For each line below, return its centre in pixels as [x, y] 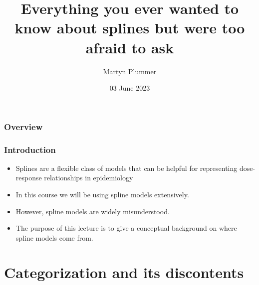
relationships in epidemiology [89, 178]
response [29, 178]
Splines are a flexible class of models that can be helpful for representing [127, 168]
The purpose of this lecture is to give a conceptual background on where [126, 228]
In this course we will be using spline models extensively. [102, 195]
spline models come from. [54, 237]
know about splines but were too [130, 28]
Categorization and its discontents [124, 272]
